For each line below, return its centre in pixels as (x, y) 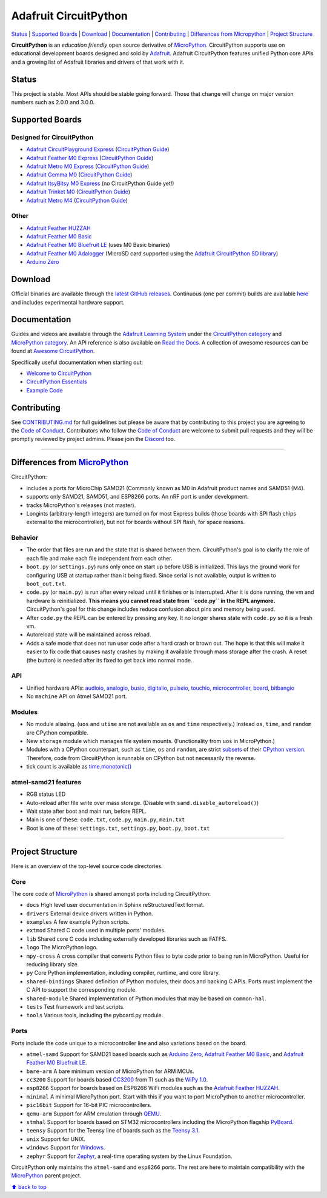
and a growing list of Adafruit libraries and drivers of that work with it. (98, 62)
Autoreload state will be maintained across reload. (89, 634)
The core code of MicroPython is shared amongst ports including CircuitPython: (111, 893)
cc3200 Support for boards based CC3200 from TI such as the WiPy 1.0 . (117, 1080)
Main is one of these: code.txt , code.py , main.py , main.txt (106, 819)
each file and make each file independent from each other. (99, 558)
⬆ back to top (29, 1186)
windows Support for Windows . (66, 1148)
